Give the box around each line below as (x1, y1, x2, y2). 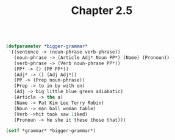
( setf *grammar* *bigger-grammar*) (5, 128, 96, 134)
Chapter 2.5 (71, 4, 133, 18)
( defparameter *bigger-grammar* (5, 43, 88, 49)
